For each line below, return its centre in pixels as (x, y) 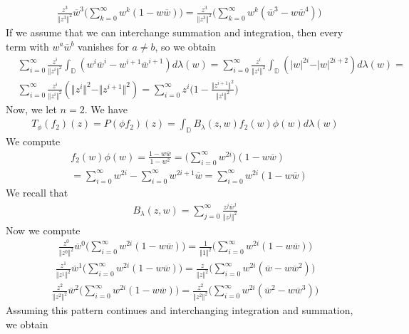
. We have (106, 109)
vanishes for (103, 46)
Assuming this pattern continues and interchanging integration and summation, (180, 310)
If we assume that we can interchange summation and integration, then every (175, 32)
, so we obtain (185, 46)
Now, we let (31, 109)
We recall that (37, 192)
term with (27, 46)
